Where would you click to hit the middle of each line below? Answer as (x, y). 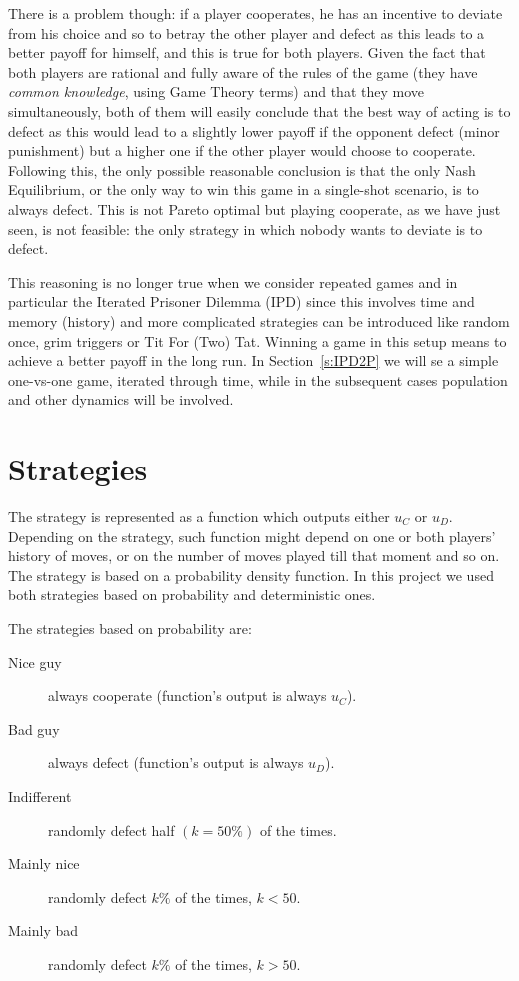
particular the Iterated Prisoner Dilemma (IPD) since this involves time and (241, 301)
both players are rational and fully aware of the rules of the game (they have (243, 71)
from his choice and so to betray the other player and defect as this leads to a (246, 32)
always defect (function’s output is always (176, 762)
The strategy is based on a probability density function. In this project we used (251, 574)
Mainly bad (43, 930)
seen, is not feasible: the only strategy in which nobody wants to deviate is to (245, 228)
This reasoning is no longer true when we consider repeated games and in (233, 281)
